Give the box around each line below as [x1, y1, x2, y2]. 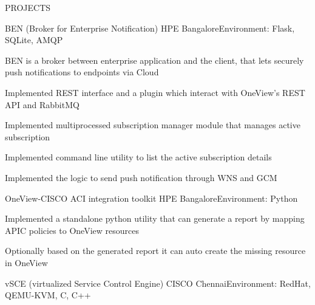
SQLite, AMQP [5, 33, 63, 46]
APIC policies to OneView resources [5, 224, 139, 236]
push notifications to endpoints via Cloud [5, 66, 159, 78]
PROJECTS [5, 1, 51, 13]
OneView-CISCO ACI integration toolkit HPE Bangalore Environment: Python [5, 191, 298, 204]
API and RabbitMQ [5, 98, 80, 111]
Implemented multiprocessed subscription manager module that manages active [5, 118, 300, 131]
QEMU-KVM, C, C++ [5, 289, 91, 301]
